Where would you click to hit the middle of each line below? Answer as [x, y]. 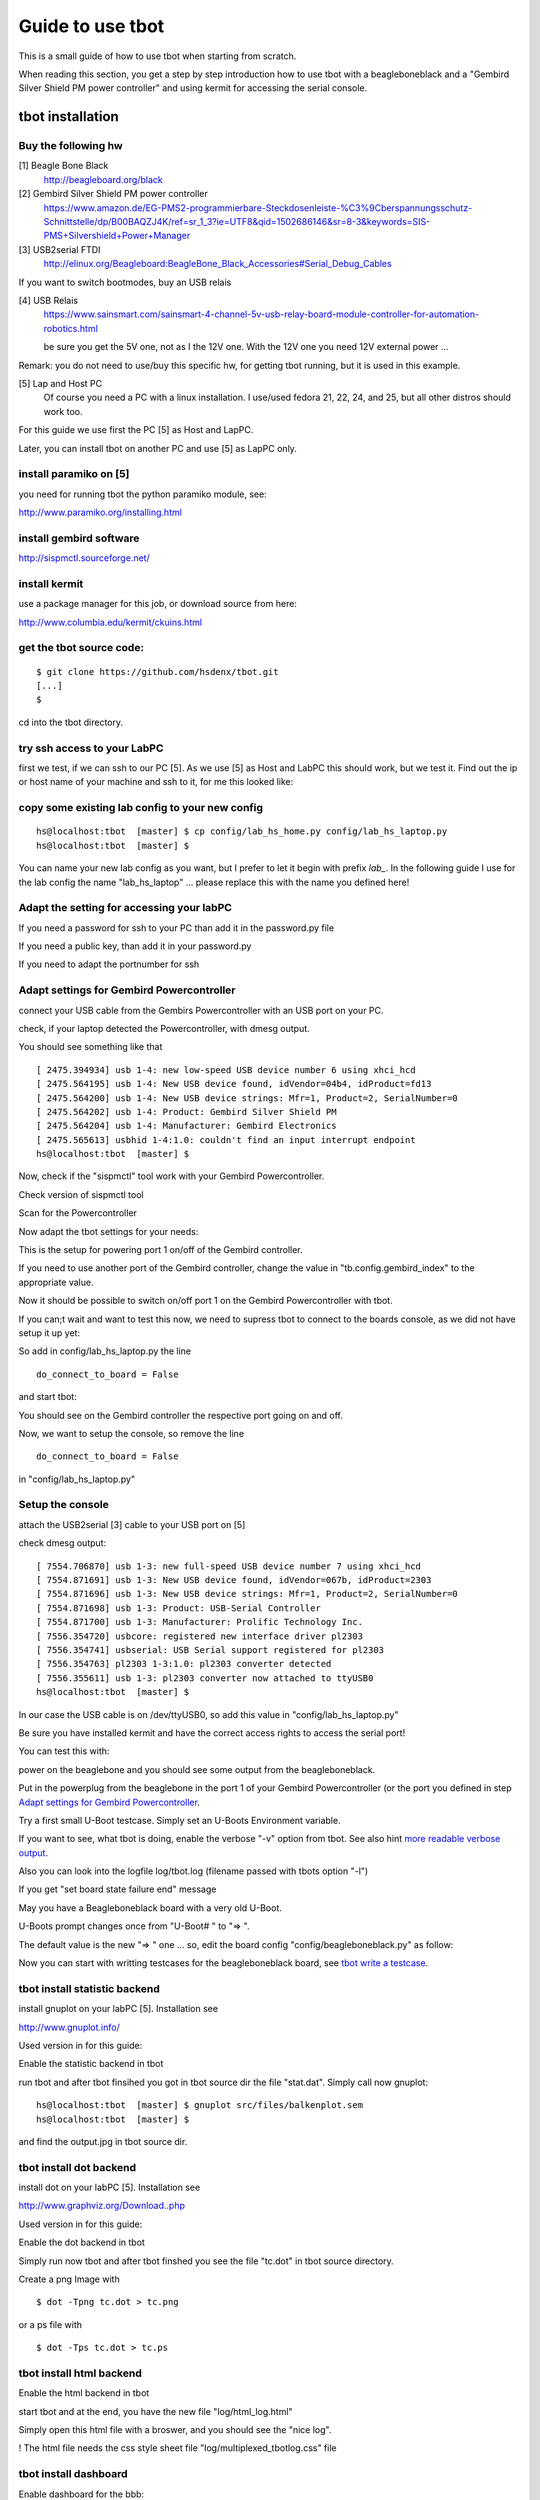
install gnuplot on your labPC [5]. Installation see [118, 2009]
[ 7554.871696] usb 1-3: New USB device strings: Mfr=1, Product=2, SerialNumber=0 [247, 1594]
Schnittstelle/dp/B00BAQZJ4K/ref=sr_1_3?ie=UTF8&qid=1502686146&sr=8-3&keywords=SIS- [237, 222]
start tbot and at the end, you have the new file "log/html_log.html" [156, 2411]
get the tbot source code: [81, 648]
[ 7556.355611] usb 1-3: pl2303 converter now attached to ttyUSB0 [205, 1678]
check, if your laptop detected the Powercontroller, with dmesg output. [164, 1028]
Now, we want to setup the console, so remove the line [131, 1433]
